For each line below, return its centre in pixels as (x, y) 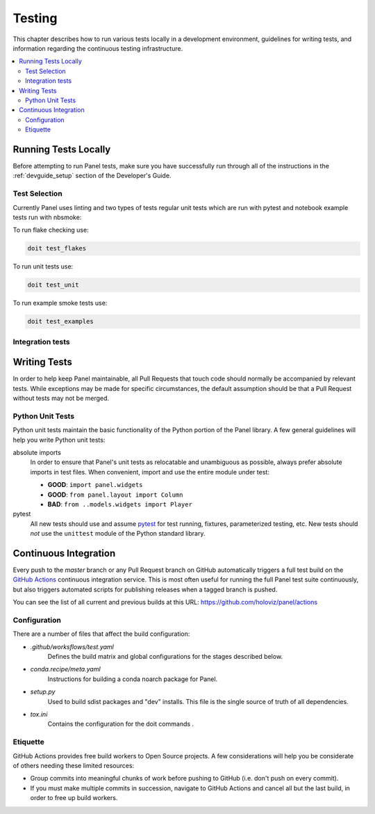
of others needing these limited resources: (74, 765)
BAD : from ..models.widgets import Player (120, 504)
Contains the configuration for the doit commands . (121, 724)
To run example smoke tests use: (60, 303)
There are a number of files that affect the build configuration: (101, 634)
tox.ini (39, 715)
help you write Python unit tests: (59, 440)
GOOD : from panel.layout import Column (115, 495)
